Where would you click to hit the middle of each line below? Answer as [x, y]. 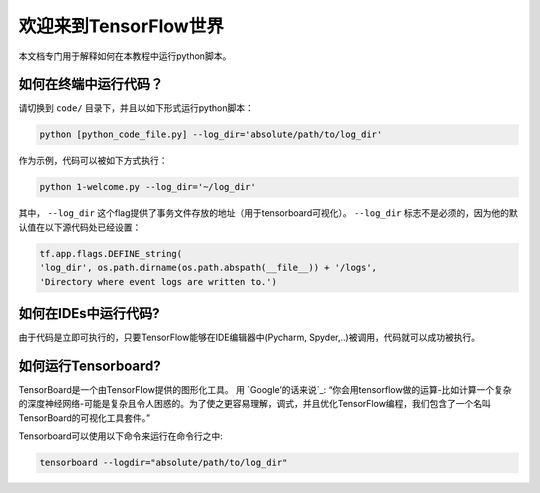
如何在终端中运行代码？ [91, 84]
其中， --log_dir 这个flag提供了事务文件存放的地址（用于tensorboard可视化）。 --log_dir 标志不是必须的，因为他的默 [268, 213]
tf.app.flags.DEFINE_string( [111, 253]
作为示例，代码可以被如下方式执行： [93, 161]
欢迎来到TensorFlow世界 [121, 26]
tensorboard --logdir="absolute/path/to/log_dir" [163, 463]
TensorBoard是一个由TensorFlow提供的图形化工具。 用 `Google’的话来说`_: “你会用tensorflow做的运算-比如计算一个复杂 [265, 389]
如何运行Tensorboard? [90, 365]
